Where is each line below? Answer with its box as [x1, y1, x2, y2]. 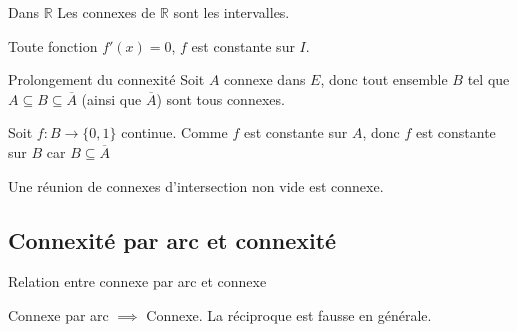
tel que [467, 69, 510, 90]
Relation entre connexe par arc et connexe [8, 271, 267, 292]
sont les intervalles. [173, 2, 290, 22]
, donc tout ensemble [320, 69, 448, 90]
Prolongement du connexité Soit [8, 69, 205, 90]
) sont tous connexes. [156, 88, 285, 109]
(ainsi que [81, 88, 142, 109]
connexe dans [224, 69, 306, 90]
